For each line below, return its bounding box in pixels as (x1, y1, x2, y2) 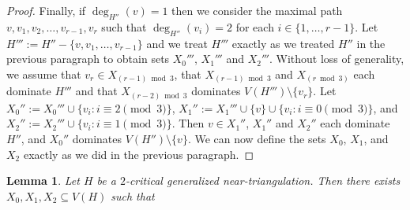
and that (75, 83, 118, 99)
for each (235, 18, 274, 35)
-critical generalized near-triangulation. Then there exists (125, 172, 401, 189)
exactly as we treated (231, 35, 335, 51)
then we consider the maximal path (171, 2, 343, 18)
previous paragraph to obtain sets (6, 50, 170, 67)
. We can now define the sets (187, 131, 326, 146)
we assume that (6, 65, 81, 82)
